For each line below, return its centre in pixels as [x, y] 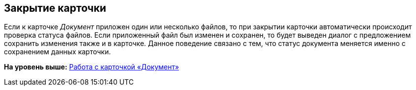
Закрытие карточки [55, 8]
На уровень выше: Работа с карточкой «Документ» [92, 67]
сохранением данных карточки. [57, 52]
